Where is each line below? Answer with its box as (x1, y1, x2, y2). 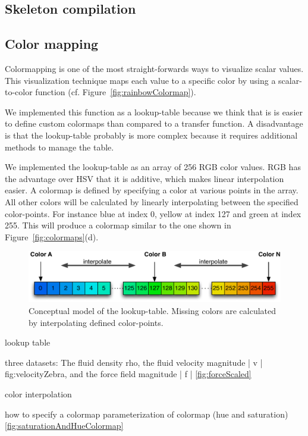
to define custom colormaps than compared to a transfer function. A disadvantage (5, 117, 303, 130)
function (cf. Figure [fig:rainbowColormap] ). (35, 86, 196, 98)
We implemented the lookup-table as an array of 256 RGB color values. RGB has (5, 161, 301, 173)
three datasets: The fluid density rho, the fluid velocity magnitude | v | (5, 356, 263, 368)
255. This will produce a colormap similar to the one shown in (5, 219, 231, 231)
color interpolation (5, 387, 72, 400)
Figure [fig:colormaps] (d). (5, 230, 99, 243)
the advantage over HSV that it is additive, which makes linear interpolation (5, 172, 284, 184)
